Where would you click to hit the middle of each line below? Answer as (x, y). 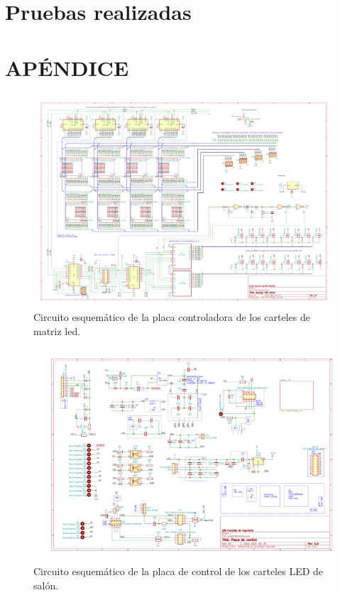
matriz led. (57, 331)
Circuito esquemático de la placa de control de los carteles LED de (179, 571)
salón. (46, 585)
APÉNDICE (67, 67)
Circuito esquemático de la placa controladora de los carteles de (172, 317)
